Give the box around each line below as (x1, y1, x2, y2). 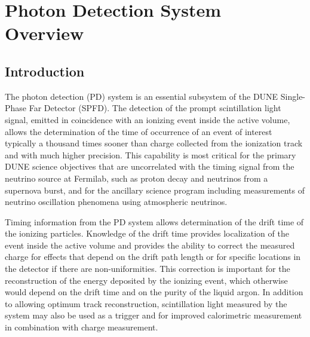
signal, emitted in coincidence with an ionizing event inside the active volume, (5, 113, 290, 125)
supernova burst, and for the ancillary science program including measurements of (5, 183, 305, 196)
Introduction (5, 62, 85, 80)
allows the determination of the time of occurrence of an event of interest (5, 125, 272, 137)
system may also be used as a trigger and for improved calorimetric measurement (5, 309, 302, 321)
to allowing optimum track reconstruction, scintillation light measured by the (5, 297, 287, 310)
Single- (280, 90, 306, 102)
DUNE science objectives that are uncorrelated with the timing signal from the (5, 160, 294, 173)
